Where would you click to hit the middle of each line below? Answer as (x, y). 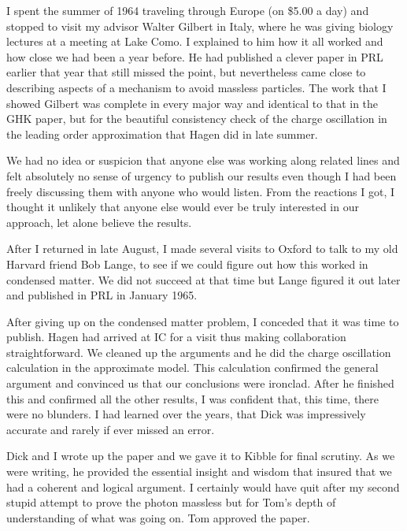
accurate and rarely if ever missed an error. (111, 429)
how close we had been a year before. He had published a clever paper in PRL (195, 56)
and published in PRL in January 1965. (102, 295)
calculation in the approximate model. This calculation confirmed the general (192, 368)
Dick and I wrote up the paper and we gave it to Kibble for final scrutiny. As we (201, 456)
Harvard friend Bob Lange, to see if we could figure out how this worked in (187, 264)
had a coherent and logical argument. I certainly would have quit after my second (203, 486)
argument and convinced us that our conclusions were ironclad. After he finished (200, 383)
